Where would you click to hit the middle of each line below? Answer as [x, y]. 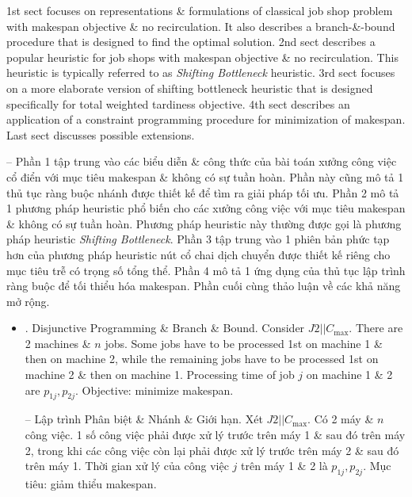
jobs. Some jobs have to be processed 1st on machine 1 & [244, 343]
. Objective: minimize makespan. [154, 390]
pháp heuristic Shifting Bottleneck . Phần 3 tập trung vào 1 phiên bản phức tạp [198, 239]
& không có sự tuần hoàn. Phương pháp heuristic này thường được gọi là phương [204, 223]
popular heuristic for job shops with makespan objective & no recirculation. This [202, 57]
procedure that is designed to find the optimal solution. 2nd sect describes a [191, 42]
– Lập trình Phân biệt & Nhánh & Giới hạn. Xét [144, 419]
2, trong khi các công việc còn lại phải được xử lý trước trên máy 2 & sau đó [212, 450]
